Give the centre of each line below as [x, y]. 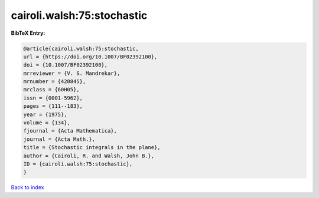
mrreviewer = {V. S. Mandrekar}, [72, 73]
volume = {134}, [47, 123]
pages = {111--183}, [53, 106]
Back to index [27, 187]
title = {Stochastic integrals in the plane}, [92, 148]
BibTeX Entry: [28, 33]
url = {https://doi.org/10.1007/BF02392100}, [90, 57]
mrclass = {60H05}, [51, 90]
